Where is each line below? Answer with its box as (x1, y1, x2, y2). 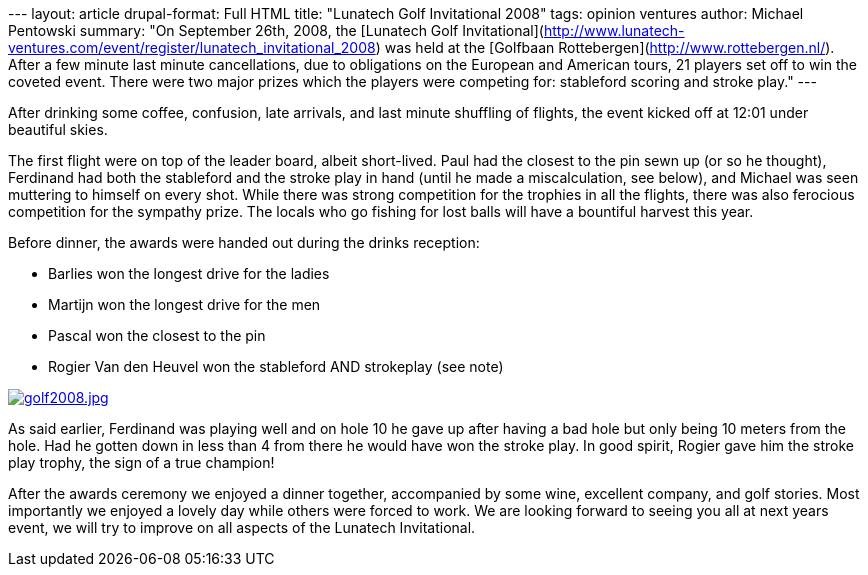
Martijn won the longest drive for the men (48, 296, 321, 313)
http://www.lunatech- (543, 22, 685, 39)
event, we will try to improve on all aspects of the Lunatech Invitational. (8, 519, 476, 536)
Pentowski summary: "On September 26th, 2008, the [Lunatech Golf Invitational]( (8, 22, 544, 39)
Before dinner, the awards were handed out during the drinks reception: (8, 234, 480, 251)
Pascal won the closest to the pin (48, 327, 266, 344)
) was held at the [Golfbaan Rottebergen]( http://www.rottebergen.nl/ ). (375, 39, 835, 56)
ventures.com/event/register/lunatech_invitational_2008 (8, 39, 376, 56)
